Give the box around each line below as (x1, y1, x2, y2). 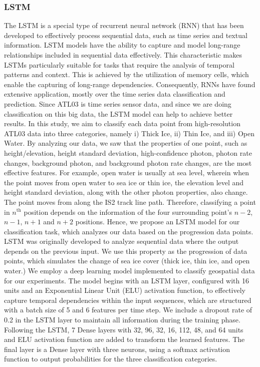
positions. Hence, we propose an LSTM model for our (75, 216, 240, 227)
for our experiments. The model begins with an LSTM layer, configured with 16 (4, 275, 249, 285)
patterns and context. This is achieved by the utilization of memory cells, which (4, 69, 249, 80)
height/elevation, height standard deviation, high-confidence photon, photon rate (4, 147, 252, 158)
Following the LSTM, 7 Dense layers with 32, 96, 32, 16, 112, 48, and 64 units (4, 324, 243, 334)
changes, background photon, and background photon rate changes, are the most (4, 157, 252, 168)
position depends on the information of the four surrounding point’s (24, 206, 232, 217)
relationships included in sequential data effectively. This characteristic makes (4, 50, 242, 60)
